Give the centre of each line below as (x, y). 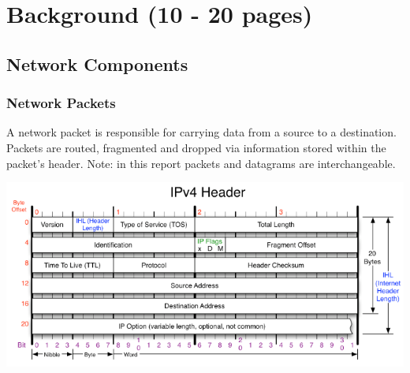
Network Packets (61, 103)
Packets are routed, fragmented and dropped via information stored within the (196, 147)
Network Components (97, 63)
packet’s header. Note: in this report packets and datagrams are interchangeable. (201, 163)
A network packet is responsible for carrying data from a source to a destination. (201, 132)
